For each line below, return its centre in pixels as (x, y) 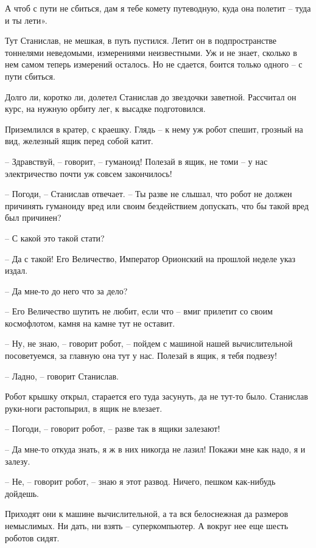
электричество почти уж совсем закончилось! (89, 173)
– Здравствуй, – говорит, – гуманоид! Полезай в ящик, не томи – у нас (136, 161)
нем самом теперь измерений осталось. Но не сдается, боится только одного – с (154, 64)
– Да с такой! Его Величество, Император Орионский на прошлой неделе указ (150, 258)
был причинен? (33, 217)
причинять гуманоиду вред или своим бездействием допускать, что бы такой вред (157, 205)
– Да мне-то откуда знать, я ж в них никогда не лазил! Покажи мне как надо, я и (155, 449)
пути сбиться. (30, 76)
